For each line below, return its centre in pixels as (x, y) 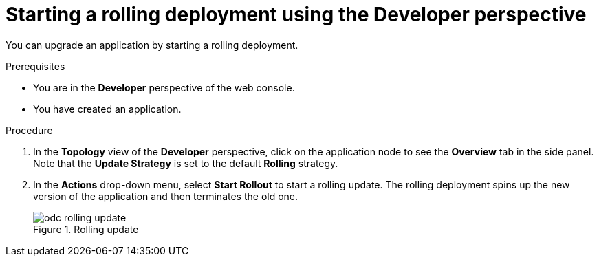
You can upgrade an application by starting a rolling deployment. (152, 45)
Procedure (29, 130)
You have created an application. (107, 109)
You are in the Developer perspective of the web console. (164, 87)
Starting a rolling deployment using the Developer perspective (296, 14)
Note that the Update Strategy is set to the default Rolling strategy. (186, 163)
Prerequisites (35, 66)
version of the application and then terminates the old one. (166, 196)
